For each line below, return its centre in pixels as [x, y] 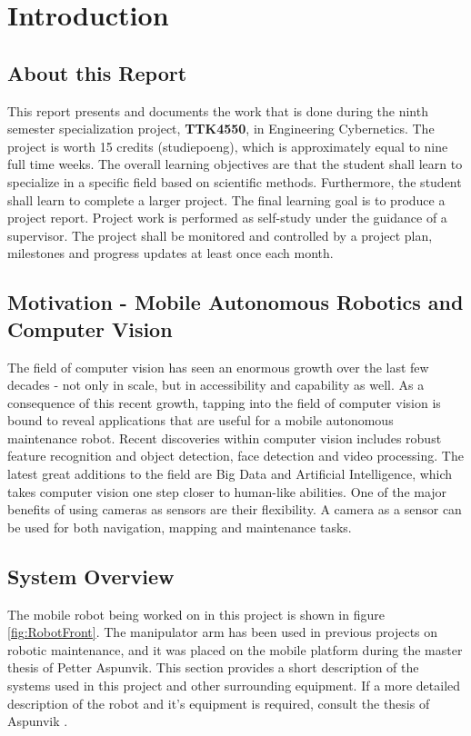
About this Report [97, 72]
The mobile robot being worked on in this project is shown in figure [196, 614]
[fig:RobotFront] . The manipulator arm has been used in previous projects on [223, 632]
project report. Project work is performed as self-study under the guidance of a [227, 218]
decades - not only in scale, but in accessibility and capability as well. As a [216, 385]
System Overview [91, 576]
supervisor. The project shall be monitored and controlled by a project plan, [220, 235]
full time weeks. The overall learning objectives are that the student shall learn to [235, 164]
